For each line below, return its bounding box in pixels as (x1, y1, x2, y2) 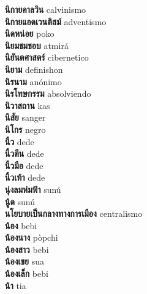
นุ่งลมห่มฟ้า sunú (5, 183, 61, 195)
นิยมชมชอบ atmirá (5, 39, 69, 51)
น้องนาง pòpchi (5, 231, 58, 244)
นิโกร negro (5, 123, 46, 135)
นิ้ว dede (5, 135, 34, 148)
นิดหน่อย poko (5, 27, 55, 40)
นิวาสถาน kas (5, 99, 50, 111)
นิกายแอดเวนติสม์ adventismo (5, 15, 107, 28)
